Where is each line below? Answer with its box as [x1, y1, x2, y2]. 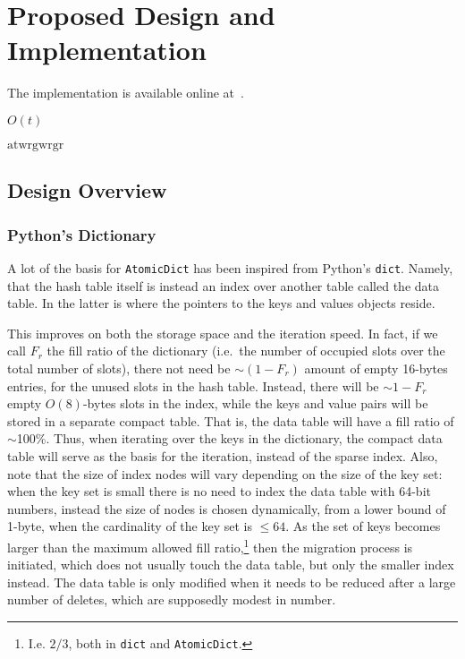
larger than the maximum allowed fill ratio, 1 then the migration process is [7, 535, 413, 556]
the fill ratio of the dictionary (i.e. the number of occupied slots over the [46, 341, 445, 360]
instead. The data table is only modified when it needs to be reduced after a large [7, 572, 456, 591]
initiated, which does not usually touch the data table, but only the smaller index [7, 555, 454, 574]
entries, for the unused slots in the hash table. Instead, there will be [7, 376, 379, 395]
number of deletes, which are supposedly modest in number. [7, 590, 336, 609]
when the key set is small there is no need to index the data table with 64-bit [7, 482, 431, 501]
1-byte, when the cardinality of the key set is [7, 517, 252, 535]
